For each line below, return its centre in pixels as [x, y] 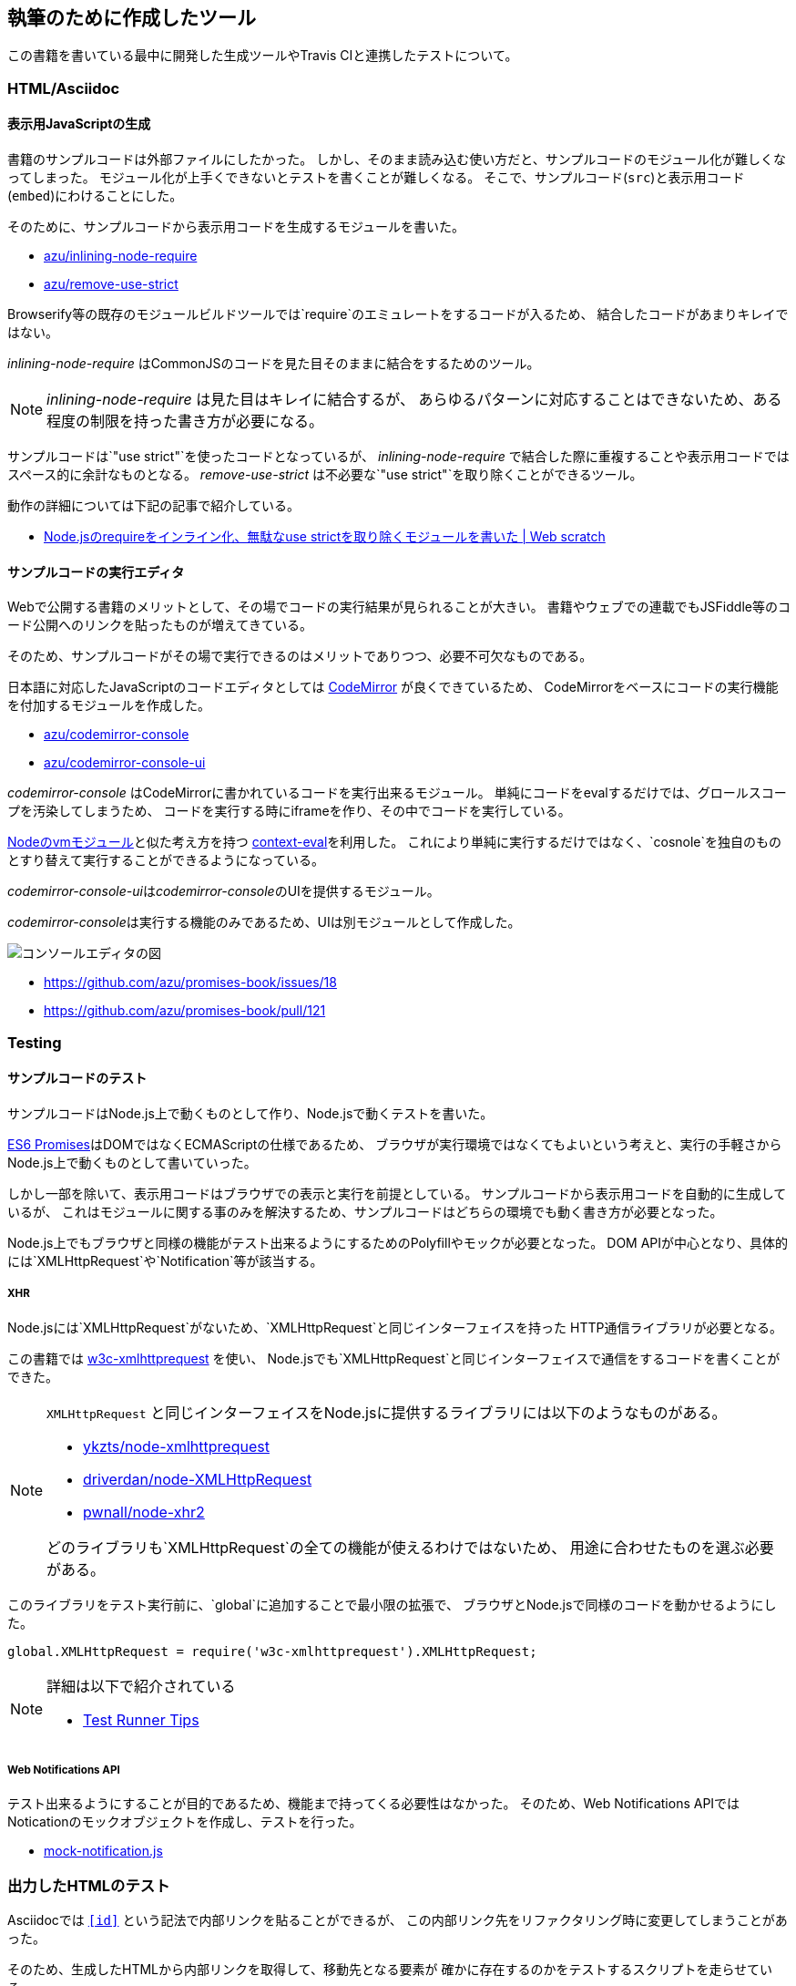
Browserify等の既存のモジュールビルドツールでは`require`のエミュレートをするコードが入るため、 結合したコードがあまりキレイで [398, 314]
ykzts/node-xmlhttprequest [176, 1446]
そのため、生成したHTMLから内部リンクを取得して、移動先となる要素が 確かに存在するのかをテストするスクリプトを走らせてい [390, 1970]
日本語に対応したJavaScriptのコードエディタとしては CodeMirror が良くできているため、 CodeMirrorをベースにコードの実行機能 [393, 687]
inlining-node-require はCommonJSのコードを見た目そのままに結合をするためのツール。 [274, 364]
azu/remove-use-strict [111, 284]
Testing [35, 1042]
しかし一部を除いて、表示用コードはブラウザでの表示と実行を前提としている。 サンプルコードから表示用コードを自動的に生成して [397, 1193]
